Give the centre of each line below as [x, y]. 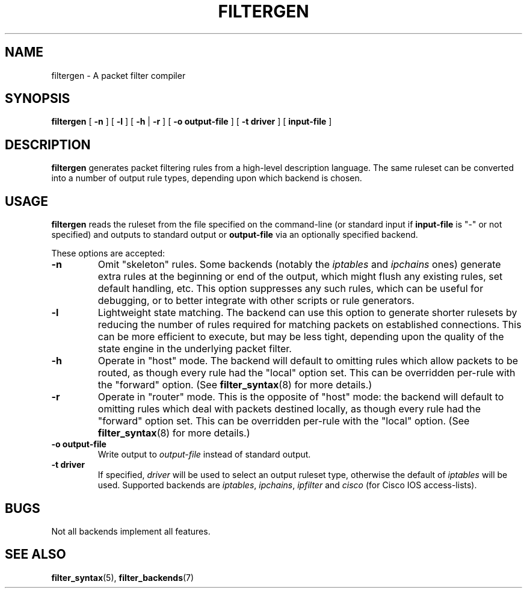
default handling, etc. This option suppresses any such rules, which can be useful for [291, 289]
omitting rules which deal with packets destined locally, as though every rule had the [289, 409]
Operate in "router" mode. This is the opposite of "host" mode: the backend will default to [301, 397]
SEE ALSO [35, 554]
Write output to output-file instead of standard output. [204, 455]
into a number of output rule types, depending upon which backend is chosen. [207, 178]
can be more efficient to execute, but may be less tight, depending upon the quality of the [301, 337]
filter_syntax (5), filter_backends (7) [123, 577]
